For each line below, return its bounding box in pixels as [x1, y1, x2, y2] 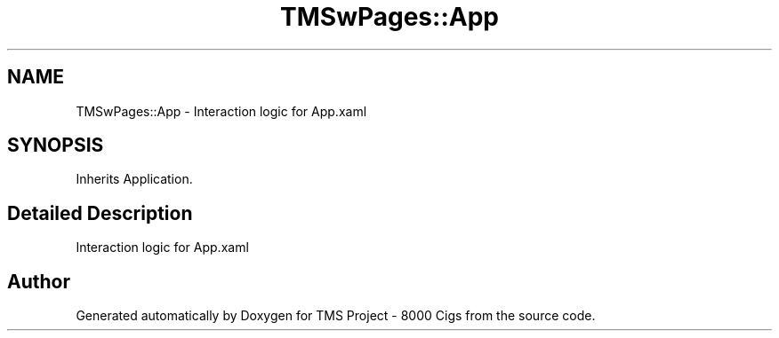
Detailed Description [7, 201, 193, 224]
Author [7, 270, 70, 293]
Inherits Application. [76, 171, 193, 187]
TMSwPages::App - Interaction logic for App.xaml [76, 103, 367, 119]
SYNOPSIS [7, 134, 104, 157]
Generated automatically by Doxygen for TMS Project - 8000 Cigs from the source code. [76, 308, 596, 324]
